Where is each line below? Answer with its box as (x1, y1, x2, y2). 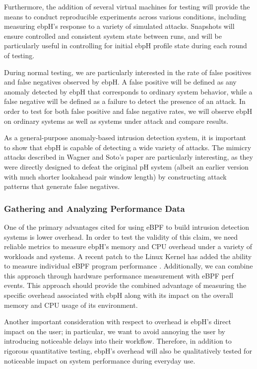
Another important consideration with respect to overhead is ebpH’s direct (4, 316, 231, 327)
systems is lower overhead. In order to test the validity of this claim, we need (4, 231, 238, 242)
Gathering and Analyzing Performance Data (4, 202, 185, 214)
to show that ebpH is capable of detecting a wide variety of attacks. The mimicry (4, 142, 252, 152)
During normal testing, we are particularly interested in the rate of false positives (4, 67, 252, 77)
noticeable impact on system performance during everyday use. (4, 355, 195, 366)
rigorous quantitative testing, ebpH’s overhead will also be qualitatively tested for (4, 346, 252, 356)
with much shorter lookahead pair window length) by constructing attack (4, 171, 227, 182)
